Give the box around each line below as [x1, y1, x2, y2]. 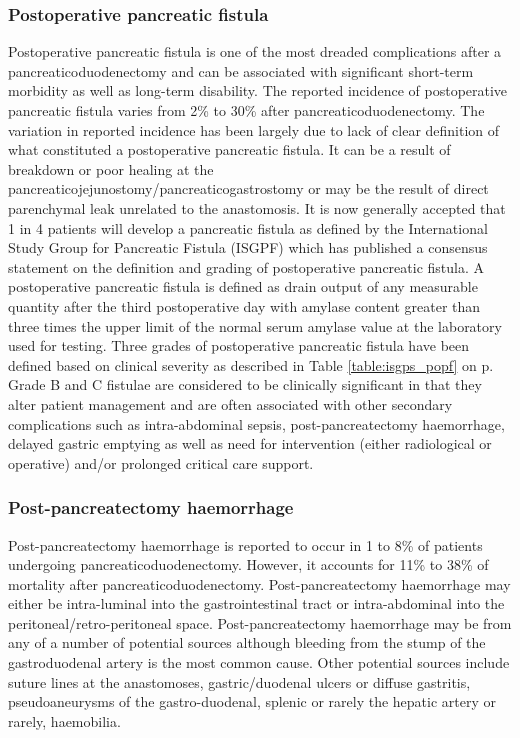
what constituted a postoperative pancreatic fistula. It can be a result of [8, 139, 451, 160]
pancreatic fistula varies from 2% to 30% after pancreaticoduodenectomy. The [8, 100, 485, 120]
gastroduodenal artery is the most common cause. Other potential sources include [8, 652, 510, 673]
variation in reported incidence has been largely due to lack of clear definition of [8, 119, 500, 140]
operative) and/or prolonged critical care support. [8, 452, 314, 473]
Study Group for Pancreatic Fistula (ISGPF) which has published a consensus [8, 237, 488, 258]
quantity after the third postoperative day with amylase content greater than [8, 295, 481, 316]
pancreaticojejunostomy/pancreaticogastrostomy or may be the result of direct [8, 178, 489, 199]
